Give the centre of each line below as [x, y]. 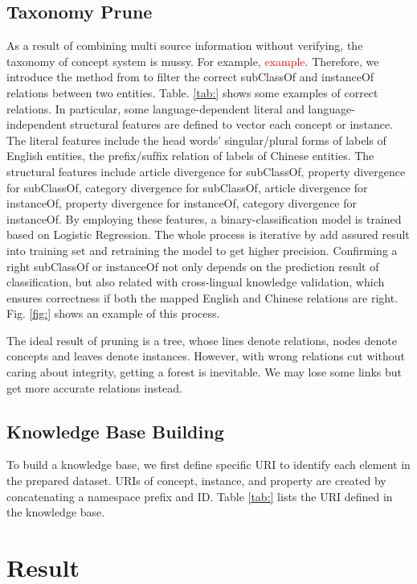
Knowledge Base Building [115, 431]
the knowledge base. [56, 512]
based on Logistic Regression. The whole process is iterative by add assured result [208, 234]
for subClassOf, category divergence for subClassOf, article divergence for [187, 187]
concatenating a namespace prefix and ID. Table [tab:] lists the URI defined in [200, 496]
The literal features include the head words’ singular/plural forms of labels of [196, 140]
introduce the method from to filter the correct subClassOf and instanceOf [190, 77]
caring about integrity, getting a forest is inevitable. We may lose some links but [204, 372]
